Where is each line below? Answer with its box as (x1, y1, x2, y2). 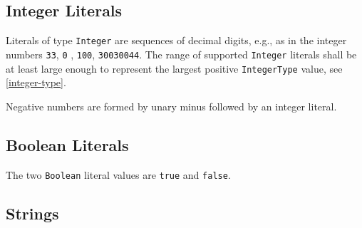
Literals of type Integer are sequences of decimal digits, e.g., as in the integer (6, 33, 347, 48)
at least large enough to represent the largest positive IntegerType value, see (6, 61, 343, 76)
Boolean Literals (6, 133, 129, 155)
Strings (6, 202, 59, 224)
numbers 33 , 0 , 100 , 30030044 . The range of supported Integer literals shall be (6, 46, 357, 61)
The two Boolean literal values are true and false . (6, 167, 231, 182)
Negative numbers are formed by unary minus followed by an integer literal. (6, 98, 337, 113)
